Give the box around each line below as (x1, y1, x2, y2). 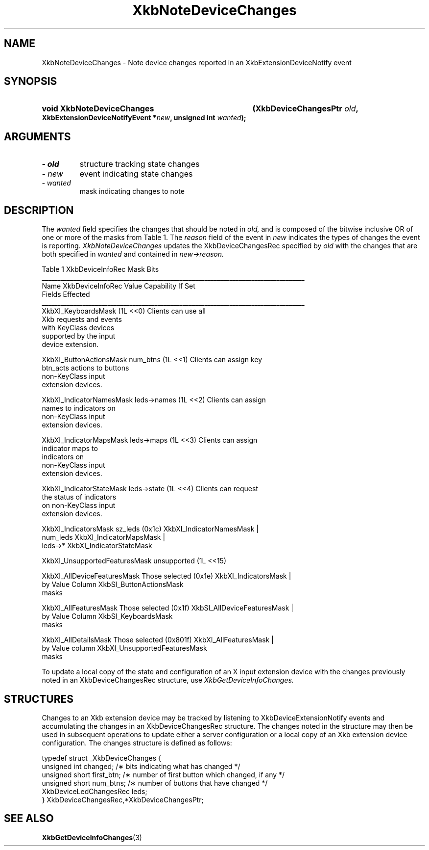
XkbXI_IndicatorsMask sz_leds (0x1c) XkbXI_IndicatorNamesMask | (42, 525, 259, 533)
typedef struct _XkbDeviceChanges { (42, 753, 162, 762)
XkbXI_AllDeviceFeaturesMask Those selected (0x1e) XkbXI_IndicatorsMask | (42, 572, 291, 581)
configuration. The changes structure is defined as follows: (42, 738, 232, 747)
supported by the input (42, 332, 116, 341)
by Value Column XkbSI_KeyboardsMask (42, 612, 173, 621)
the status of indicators (42, 493, 117, 502)
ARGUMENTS (4, 130, 71, 143)
